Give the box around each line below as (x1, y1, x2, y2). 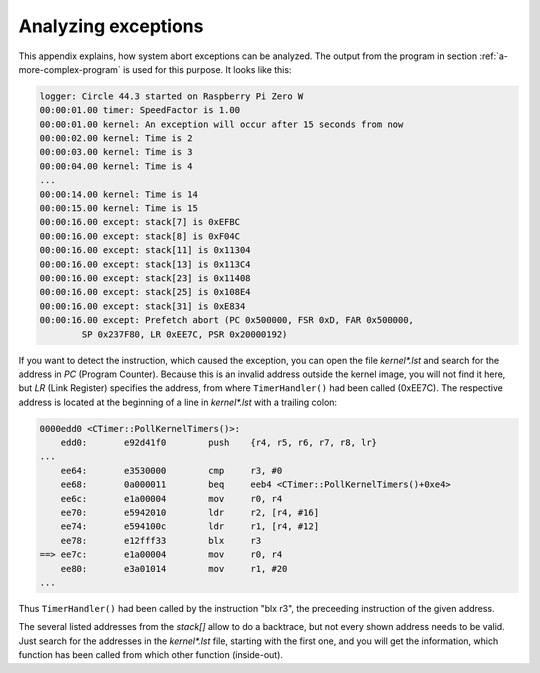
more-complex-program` (18, 63, 122, 75)
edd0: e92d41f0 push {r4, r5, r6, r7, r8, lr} (60, 437, 378, 449)
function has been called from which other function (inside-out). (18, 649, 284, 661)
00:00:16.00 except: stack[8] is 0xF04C (39, 230, 240, 242)
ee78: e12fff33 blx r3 (60, 535, 262, 546)
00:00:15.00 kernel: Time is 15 (39, 203, 199, 214)
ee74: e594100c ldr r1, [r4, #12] (60, 521, 320, 532)
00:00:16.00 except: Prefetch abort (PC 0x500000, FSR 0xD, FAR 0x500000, (39, 315, 415, 326)
